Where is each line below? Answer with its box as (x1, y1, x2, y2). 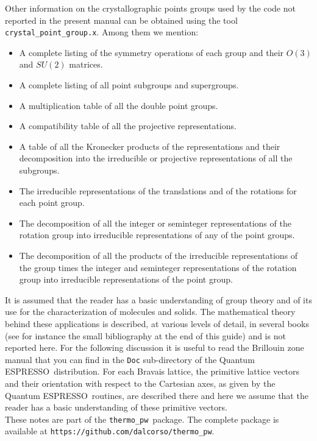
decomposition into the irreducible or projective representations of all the (19, 152, 293, 164)
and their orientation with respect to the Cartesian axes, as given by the (5, 376, 276, 389)
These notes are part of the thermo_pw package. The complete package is (5, 412, 279, 425)
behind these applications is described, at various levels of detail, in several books (5, 317, 309, 330)
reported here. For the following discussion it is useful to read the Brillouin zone (5, 341, 304, 354)
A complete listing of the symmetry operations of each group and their (19, 46, 284, 58)
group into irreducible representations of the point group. (19, 273, 233, 286)
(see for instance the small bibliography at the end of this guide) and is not (5, 329, 286, 342)
